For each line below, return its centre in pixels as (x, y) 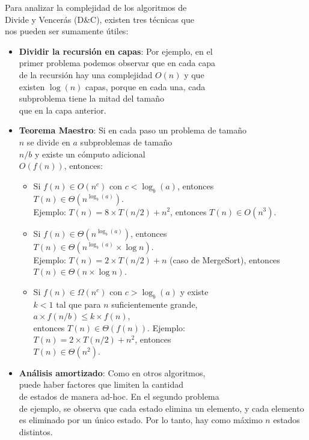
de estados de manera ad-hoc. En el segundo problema (119, 396)
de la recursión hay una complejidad (86, 74)
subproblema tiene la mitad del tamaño (92, 98)
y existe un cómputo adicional (90, 154)
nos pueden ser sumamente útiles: (67, 31)
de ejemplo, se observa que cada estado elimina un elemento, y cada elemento (161, 408)
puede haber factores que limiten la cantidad (101, 384)
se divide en (48, 142)
